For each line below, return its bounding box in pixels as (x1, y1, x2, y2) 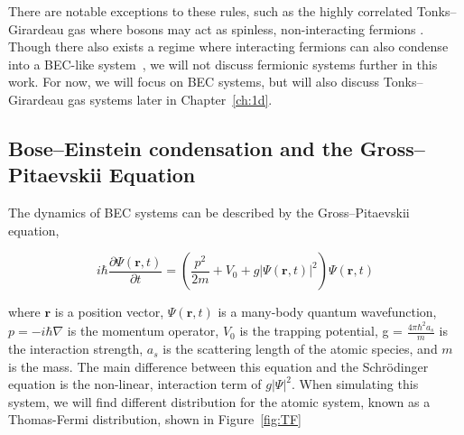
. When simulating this (292, 375, 419, 393)
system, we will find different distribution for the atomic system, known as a (8, 392, 431, 411)
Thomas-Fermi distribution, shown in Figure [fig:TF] (8, 410, 302, 429)
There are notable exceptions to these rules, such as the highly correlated (8, 2, 413, 20)
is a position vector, (54, 302, 164, 321)
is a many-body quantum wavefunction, (218, 302, 437, 321)
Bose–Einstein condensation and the (8, 134, 353, 162)
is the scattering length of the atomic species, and (162, 339, 438, 358)
